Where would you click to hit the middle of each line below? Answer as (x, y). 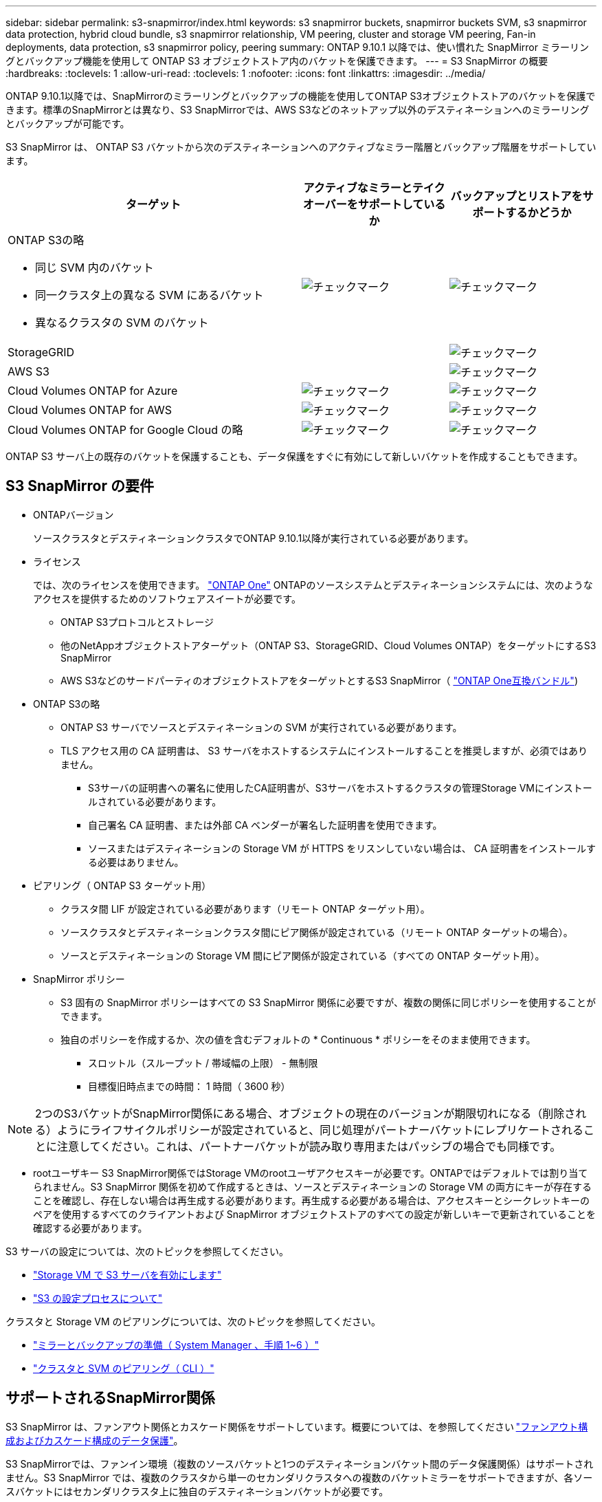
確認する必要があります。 (90, 1228)
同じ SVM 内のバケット (94, 268)
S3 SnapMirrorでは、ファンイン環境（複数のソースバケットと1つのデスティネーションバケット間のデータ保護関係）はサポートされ (300, 1463)
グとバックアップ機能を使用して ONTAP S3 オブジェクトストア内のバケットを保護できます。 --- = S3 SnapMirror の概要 (277, 61)
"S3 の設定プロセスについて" (98, 1298)
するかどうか (538, 213)
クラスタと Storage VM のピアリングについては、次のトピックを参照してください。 (193, 1321)
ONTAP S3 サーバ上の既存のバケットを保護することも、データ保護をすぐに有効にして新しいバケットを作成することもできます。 (294, 456)
